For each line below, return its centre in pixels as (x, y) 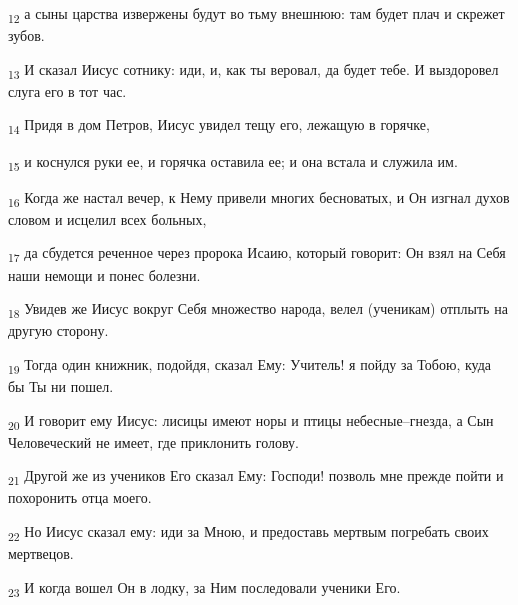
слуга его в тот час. (67, 90)
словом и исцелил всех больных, (107, 218)
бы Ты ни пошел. (61, 385)
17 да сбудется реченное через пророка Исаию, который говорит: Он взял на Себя (257, 254)
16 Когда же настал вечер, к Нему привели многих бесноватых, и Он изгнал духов (259, 198)
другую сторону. (58, 330)
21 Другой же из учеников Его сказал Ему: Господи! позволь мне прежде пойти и (256, 477)
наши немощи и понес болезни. (104, 274)
